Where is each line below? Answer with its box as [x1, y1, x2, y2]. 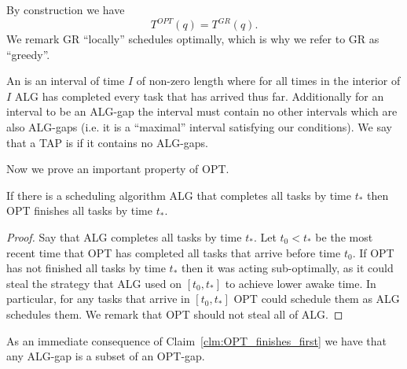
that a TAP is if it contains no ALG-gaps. [6, 134, 208, 150]
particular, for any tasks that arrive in [6, 290, 190, 307]
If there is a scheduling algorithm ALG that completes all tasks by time [6, 186, 351, 203]
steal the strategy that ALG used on [6, 275, 181, 291]
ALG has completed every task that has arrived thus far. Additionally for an [14, 87, 384, 104]
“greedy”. [6, 46, 50, 62]
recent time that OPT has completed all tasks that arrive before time [6, 244, 341, 260]
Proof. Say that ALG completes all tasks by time [6, 229, 242, 245]
